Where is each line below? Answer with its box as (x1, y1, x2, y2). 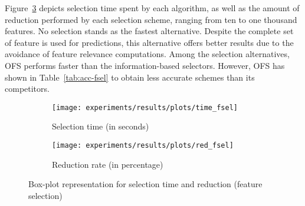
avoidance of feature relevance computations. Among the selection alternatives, (5, 48, 290, 60)
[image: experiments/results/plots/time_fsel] (52, 103, 238, 112)
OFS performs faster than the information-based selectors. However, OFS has (5, 59, 285, 71)
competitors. (5, 82, 50, 95)
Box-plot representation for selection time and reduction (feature (28, 178, 263, 190)
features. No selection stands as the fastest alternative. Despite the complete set (5, 25, 294, 37)
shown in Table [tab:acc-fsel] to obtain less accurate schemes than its (5, 71, 255, 83)
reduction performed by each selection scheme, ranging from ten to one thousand (5, 13, 297, 25)
